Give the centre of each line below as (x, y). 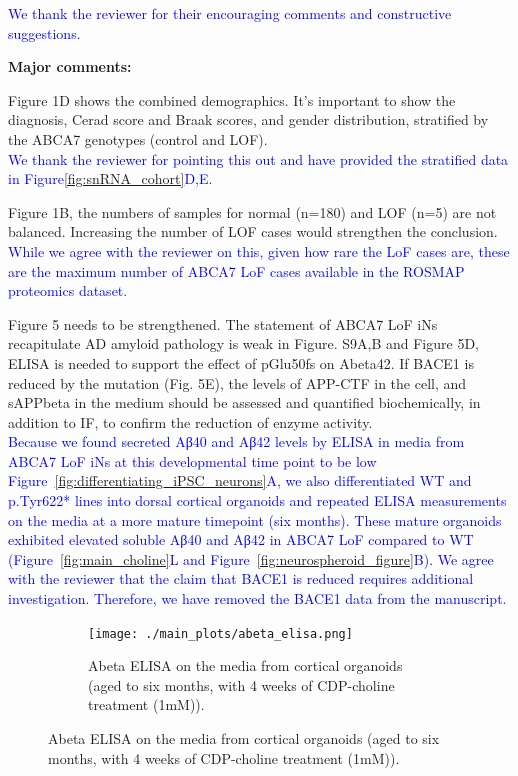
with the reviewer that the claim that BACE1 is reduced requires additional (241, 578)
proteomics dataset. (68, 290)
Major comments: (70, 66)
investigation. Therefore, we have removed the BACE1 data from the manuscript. (257, 598)
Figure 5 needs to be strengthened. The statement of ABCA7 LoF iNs (223, 323)
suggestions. (44, 32)
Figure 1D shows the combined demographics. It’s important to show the (232, 99)
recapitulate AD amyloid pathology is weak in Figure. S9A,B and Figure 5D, (243, 343)
